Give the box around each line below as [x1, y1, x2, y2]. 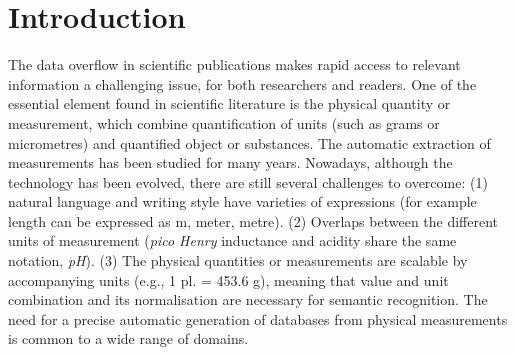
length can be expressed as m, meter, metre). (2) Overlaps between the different [8, 210, 499, 231]
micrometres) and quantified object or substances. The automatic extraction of [8, 132, 491, 153]
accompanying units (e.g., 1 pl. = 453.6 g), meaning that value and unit [8, 269, 449, 290]
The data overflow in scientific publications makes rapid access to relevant [8, 54, 461, 75]
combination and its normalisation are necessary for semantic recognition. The [8, 289, 488, 310]
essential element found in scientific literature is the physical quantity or [8, 93, 451, 114]
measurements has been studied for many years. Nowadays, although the [8, 152, 453, 173]
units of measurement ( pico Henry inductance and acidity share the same [8, 230, 457, 251]
